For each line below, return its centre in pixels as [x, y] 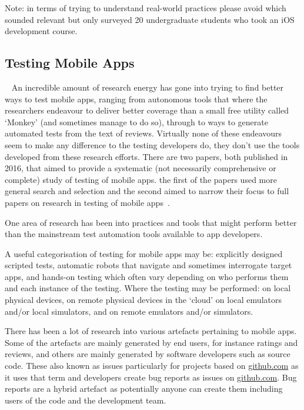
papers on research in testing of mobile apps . [87, 202]
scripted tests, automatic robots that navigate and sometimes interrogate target [148, 265]
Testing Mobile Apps [70, 63]
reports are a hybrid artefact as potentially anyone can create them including [144, 389]
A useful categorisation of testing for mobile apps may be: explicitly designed [144, 253]
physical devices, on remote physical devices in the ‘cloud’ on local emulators [143, 300]
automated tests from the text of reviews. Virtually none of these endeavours [143, 133]
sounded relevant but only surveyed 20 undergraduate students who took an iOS [150, 19]
